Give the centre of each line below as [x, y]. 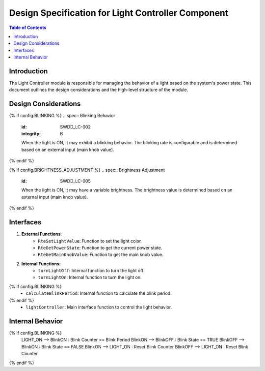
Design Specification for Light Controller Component [119, 13]
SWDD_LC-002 [75, 127]
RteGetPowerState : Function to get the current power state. [100, 247]
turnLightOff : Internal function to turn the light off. [91, 271]
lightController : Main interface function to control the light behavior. [99, 307]
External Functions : [42, 234]
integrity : [31, 134]
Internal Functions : [41, 264]
